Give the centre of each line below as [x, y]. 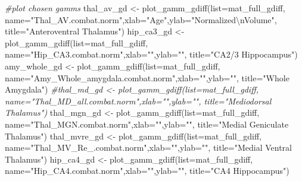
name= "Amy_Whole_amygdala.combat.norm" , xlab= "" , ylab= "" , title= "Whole [147, 77]
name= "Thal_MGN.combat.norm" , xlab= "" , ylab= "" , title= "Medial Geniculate [147, 124]
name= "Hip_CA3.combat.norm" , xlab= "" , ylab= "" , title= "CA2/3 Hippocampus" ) [151, 54]
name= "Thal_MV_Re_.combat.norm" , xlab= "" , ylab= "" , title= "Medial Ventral [148, 147]
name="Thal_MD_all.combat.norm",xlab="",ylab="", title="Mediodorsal [138, 101]
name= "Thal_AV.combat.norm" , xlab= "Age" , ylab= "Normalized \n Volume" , [141, 19]
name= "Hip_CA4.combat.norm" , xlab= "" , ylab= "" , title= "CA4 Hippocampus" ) [147, 171]
